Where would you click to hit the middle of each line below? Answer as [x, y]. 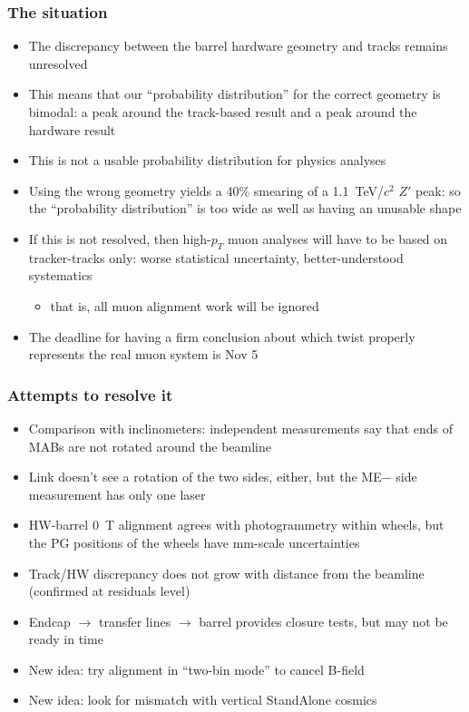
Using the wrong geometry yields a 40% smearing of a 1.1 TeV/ [206, 190]
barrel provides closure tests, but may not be [323, 621]
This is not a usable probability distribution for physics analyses [207, 160]
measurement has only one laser [117, 494]
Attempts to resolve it [90, 394]
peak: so [438, 190]
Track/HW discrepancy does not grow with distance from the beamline [226, 573]
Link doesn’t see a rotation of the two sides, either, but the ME [205, 477]
